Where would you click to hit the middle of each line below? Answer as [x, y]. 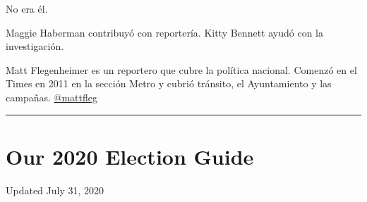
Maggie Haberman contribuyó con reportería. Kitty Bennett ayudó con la [164, 32]
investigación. [35, 46]
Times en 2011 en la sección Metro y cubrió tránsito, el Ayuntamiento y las [169, 83]
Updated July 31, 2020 [55, 190]
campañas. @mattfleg [52, 97]
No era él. [27, 8]
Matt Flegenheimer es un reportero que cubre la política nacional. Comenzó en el [181, 69]
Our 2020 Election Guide [130, 156]
